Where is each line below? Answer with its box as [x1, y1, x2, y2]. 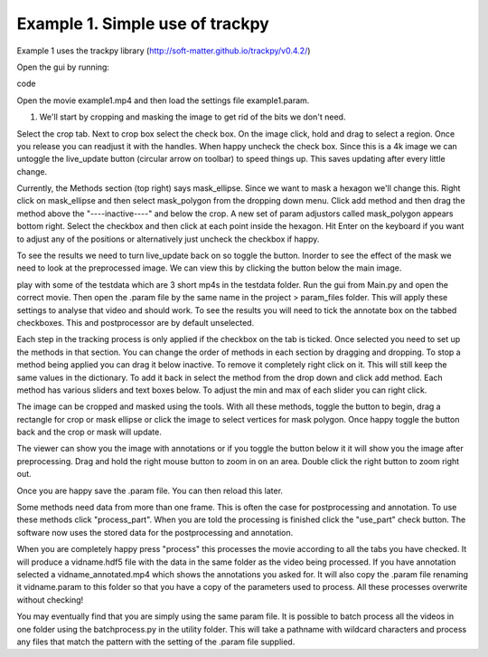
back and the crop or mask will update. [16, 426, 162, 438]
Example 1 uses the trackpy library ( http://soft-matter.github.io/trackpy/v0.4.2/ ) [16, 45, 311, 56]
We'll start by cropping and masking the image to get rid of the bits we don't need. [39, 111, 346, 122]
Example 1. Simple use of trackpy [16, 14, 270, 33]
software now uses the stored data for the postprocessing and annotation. [16, 527, 294, 538]
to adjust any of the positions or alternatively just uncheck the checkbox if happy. [16, 233, 320, 244]
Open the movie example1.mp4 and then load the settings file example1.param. [16, 95, 310, 106]
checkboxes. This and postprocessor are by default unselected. [16, 317, 255, 328]
